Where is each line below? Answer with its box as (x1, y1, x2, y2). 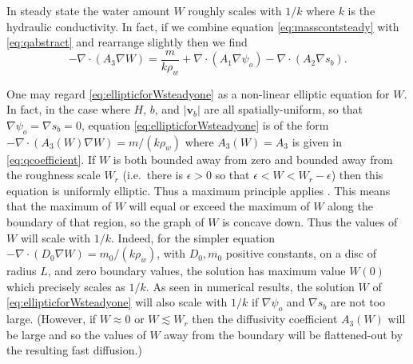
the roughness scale (6, 166, 101, 183)
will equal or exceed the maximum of (129, 198, 310, 214)
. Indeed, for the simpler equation (111, 229, 276, 246)
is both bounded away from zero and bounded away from (113, 150, 393, 167)
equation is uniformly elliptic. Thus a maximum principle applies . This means (6, 182, 391, 198)
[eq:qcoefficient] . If (6, 150, 96, 167)
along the (328, 198, 373, 214)
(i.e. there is (122, 166, 184, 183)
